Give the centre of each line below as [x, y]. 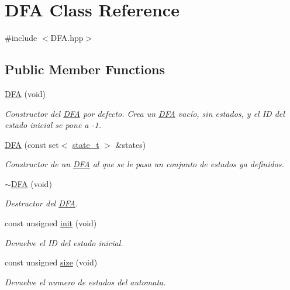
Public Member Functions [85, 69]
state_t [86, 144]
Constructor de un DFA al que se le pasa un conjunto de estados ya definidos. [144, 164]
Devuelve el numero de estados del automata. [85, 282]
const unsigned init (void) [51, 223]
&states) [131, 144]
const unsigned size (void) [51, 262]
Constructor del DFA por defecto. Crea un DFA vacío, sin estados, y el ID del [145, 113]
